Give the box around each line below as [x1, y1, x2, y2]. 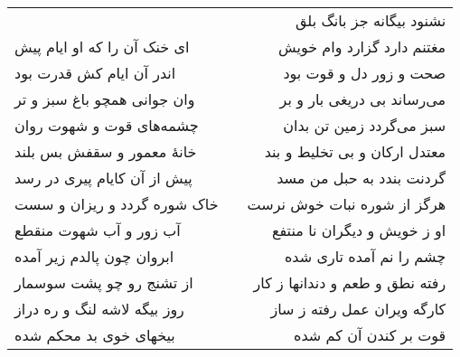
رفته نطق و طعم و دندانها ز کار [253, 272, 446, 293]
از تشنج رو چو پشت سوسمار [14, 272, 193, 293]
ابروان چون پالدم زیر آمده [14, 246, 174, 267]
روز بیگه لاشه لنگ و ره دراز [14, 298, 184, 319]
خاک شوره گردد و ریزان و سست [14, 193, 219, 214]
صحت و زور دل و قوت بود [283, 62, 446, 83]
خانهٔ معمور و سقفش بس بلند [14, 141, 197, 162]
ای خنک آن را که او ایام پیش [14, 36, 190, 57]
